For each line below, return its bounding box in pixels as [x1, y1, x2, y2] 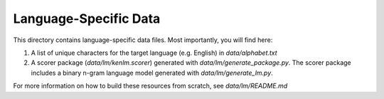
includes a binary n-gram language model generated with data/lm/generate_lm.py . [31, 68, 273, 77]
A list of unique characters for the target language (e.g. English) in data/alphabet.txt [31, 48, 277, 57]
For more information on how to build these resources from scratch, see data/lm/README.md [13, 82, 288, 90]
